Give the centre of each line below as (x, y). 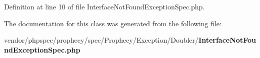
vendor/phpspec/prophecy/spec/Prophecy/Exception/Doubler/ (101, 40)
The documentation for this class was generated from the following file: (113, 23)
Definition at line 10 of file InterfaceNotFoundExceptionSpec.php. (104, 6)
